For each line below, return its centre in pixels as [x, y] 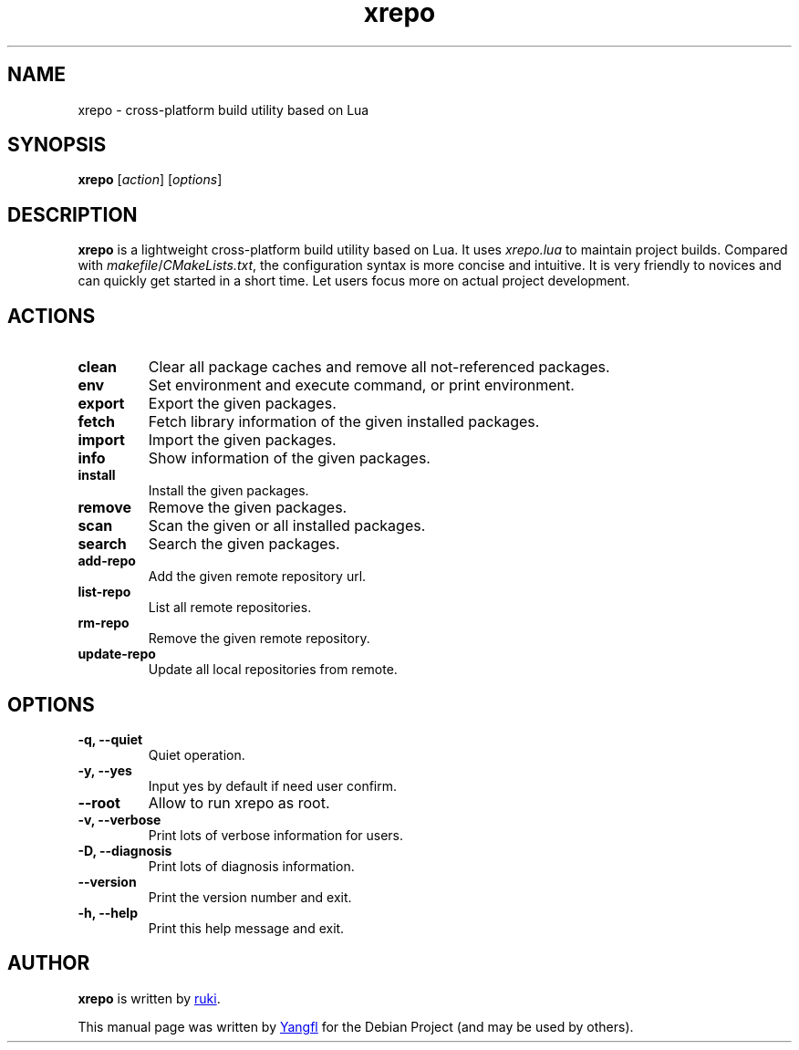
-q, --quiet [110, 739]
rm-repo [104, 623]
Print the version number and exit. [250, 897]
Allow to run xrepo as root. [239, 802]
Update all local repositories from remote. [273, 670]
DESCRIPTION [73, 214]
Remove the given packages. [248, 508]
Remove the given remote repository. [259, 639]
